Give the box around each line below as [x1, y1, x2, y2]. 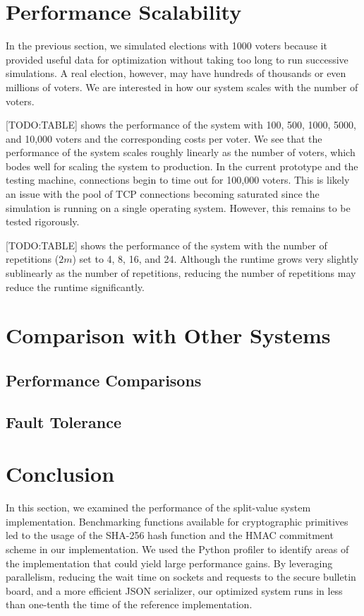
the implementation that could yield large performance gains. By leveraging [6, 555, 333, 570]
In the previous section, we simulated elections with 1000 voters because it [6, 38, 327, 53]
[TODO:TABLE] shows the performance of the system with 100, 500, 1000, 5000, [6, 117, 356, 132]
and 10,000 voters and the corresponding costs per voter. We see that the [6, 131, 322, 146]
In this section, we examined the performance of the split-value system [6, 500, 311, 515]
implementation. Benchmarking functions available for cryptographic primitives [6, 514, 348, 528]
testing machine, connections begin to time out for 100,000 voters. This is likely [6, 172, 350, 187]
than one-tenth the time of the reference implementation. [6, 597, 253, 612]
